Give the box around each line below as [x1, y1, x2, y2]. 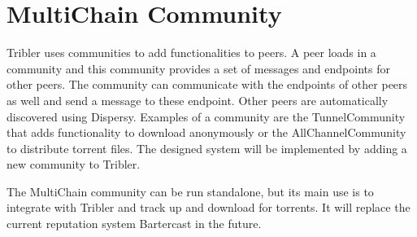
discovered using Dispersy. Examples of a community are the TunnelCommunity [7, 108, 406, 125]
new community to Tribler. [7, 156, 141, 173]
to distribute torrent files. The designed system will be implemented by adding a [7, 139, 407, 156]
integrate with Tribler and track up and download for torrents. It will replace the [7, 199, 410, 216]
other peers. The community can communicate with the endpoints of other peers [7, 76, 408, 93]
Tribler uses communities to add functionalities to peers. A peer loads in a [7, 44, 376, 61]
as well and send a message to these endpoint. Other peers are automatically [7, 91, 389, 108]
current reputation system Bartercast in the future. [7, 215, 262, 232]
